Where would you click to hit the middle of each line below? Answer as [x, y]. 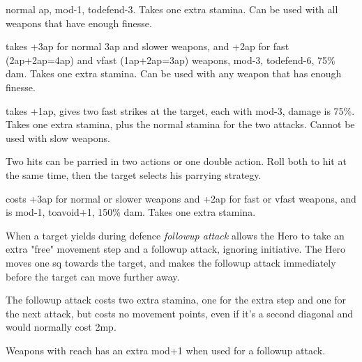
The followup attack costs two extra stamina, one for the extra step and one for [176, 300]
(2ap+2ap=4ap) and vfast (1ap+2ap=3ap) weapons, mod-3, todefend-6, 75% [171, 60]
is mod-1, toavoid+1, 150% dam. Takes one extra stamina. [131, 212]
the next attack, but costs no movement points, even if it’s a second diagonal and [180, 313]
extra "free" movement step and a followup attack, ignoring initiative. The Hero [176, 249]
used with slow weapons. [58, 137]
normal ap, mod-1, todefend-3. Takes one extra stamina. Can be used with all [172, 9]
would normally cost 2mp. [61, 327]
